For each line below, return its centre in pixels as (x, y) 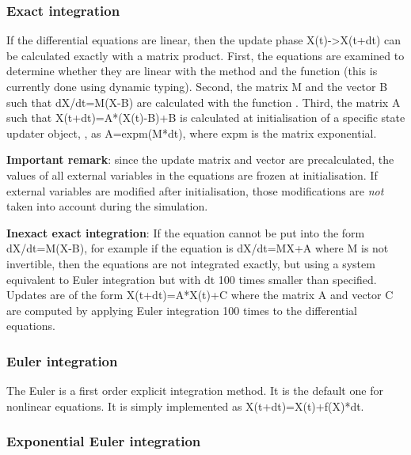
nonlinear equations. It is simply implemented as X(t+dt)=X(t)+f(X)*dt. (185, 406)
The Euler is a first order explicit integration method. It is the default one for (195, 391)
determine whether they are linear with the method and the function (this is (192, 71)
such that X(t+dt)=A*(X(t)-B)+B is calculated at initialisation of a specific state (206, 118)
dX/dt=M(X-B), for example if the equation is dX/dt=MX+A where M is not (198, 248)
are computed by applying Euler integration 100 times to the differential (182, 310)
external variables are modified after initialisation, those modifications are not (195, 190)
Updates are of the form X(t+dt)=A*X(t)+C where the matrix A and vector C (200, 295)
